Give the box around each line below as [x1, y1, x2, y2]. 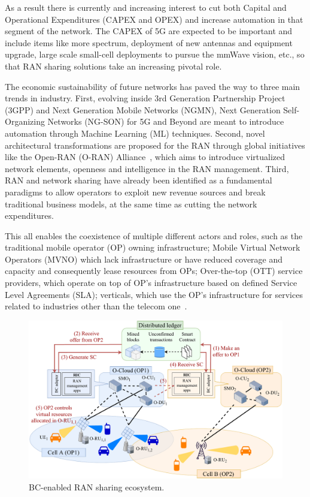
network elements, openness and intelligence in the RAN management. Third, [5, 162, 289, 174]
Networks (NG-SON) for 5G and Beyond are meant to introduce [47, 115, 284, 128]
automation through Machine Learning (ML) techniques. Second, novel [5, 126, 265, 139]
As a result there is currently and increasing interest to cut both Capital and [5, 1, 287, 13]
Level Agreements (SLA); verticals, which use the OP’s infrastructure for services [5, 288, 303, 300]
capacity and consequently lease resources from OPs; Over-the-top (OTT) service [5, 264, 303, 277]
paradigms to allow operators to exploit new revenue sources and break [5, 185, 266, 198]
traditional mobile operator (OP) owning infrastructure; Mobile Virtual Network [5, 241, 300, 254]
